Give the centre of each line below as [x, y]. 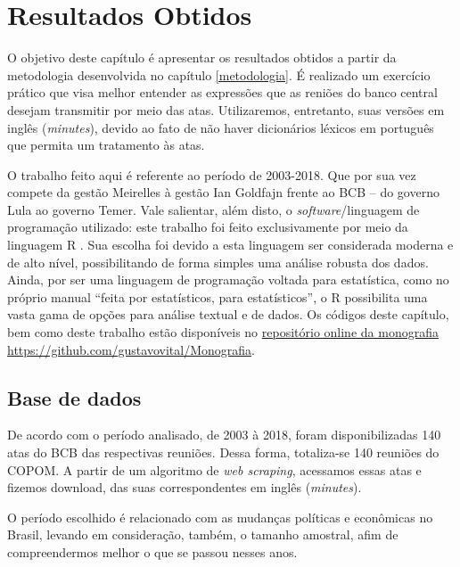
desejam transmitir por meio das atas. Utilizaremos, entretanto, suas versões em [226, 109]
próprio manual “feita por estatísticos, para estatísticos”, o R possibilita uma [218, 296]
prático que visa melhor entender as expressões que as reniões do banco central [222, 92]
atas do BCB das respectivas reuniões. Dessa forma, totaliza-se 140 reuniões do [223, 452]
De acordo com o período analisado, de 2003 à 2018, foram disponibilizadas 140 [224, 435]
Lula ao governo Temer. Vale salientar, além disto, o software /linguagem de [214, 209]
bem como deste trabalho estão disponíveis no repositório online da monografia [223, 332]
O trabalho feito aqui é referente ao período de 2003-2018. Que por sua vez [212, 174]
